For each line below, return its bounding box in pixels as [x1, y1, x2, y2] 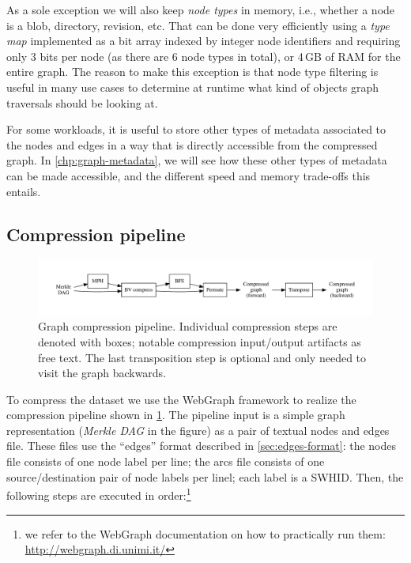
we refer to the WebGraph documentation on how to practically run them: [25, 525, 386, 542]
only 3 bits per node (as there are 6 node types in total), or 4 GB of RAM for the [6, 47, 401, 64]
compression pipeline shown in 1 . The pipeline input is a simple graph [6, 406, 345, 423]
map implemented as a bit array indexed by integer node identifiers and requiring [6, 32, 401, 49]
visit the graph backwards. [38, 365, 167, 381]
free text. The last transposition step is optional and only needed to [38, 349, 367, 365]
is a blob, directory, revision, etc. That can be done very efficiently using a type [6, 17, 390, 33]
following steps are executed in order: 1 [6, 485, 191, 503]
